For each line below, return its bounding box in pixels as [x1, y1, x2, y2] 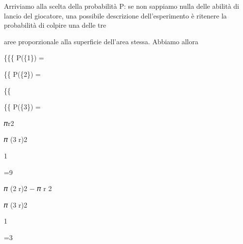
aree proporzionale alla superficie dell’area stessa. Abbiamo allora [4, 36, 198, 46]
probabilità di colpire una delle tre [4, 20, 106, 30]
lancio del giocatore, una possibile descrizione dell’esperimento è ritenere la [4, 10, 227, 20]
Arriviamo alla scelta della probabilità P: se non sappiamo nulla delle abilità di [4, 1, 239, 11]
